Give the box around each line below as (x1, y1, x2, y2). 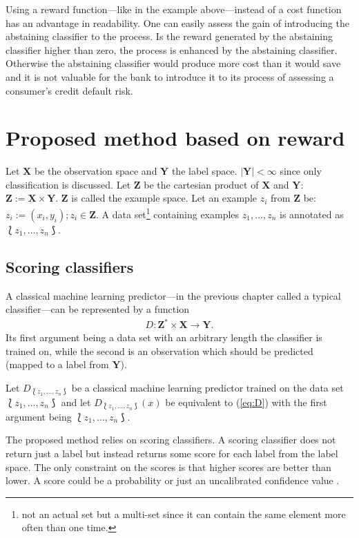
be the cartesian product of (144, 177, 259, 191)
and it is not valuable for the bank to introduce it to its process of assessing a (6, 69, 334, 84)
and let (61, 394, 91, 409)
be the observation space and (34, 164, 157, 178)
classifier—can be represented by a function (6, 302, 189, 316)
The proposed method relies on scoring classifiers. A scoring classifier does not (6, 432, 336, 447)
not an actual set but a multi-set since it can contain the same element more (21, 506, 346, 521)
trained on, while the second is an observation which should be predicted (6, 343, 313, 358)
